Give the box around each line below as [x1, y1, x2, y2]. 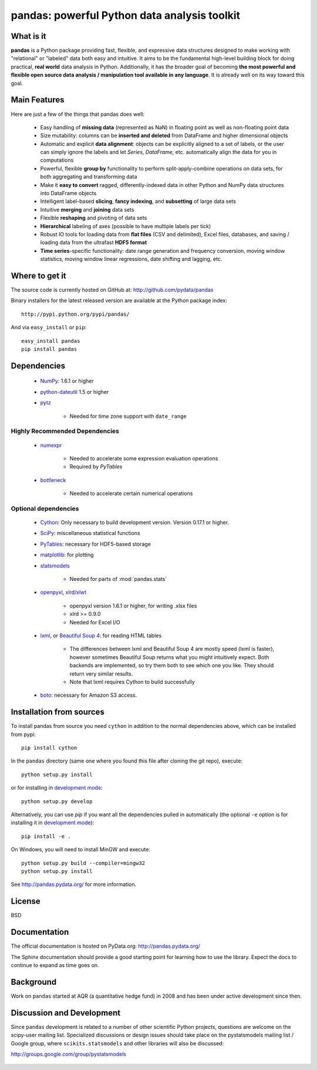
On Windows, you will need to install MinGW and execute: [11, 846, 151, 853]
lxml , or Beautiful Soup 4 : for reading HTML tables [40, 632, 162, 639]
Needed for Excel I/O [69, 618, 120, 626]
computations [40, 156, 74, 164]
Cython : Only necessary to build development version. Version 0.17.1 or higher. [40, 519, 229, 526]
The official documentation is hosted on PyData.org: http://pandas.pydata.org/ [11, 942, 201, 949]
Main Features [11, 95, 65, 105]
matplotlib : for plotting [40, 551, 94, 559]
